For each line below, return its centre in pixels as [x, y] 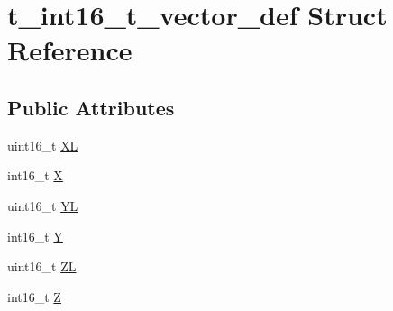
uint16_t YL [43, 205]
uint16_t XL [43, 145]
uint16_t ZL [42, 266]
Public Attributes [91, 107]
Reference [70, 50]
